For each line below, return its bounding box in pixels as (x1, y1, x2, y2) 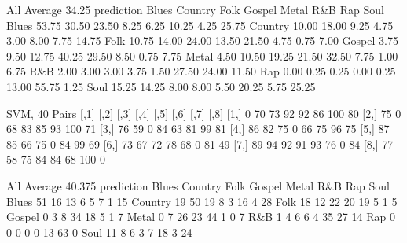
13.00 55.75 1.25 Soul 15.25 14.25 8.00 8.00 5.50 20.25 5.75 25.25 (6, 78, 316, 94)
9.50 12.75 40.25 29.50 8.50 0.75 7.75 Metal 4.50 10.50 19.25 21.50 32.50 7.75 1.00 (6, 47, 398, 64)
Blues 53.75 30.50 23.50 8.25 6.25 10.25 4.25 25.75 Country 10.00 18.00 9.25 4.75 (6, 17, 394, 33)
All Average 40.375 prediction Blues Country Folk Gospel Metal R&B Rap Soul (6, 177, 390, 193)
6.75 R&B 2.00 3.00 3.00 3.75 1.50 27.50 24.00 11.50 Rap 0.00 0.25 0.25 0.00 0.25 (6, 63, 396, 79)
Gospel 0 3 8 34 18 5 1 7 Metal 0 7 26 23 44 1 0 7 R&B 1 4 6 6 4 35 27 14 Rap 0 (6, 208, 395, 225)
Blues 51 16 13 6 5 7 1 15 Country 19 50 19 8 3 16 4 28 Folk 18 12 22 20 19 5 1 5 (6, 193, 398, 209)
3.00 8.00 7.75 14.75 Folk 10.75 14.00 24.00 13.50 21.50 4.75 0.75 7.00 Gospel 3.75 (6, 32, 398, 49)
